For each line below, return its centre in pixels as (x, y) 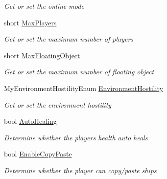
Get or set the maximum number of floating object (79, 72)
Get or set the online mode (44, 6)
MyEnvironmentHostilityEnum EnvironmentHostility (83, 88)
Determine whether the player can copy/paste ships (80, 170)
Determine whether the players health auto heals (76, 137)
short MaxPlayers (30, 22)
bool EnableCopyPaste (38, 154)
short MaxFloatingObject (42, 55)
